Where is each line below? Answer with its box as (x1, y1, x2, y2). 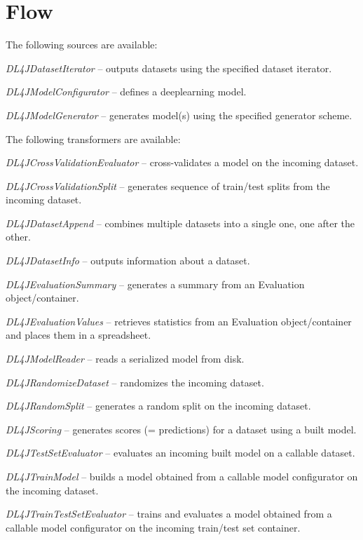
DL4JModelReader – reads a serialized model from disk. (6, 351, 245, 366)
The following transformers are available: (6, 131, 181, 146)
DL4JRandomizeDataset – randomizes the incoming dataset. (6, 374, 264, 389)
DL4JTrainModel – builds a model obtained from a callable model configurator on (6, 469, 358, 483)
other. (6, 229, 31, 244)
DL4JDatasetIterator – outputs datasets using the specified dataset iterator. (6, 60, 332, 75)
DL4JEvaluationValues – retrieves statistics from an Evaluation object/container (6, 313, 352, 328)
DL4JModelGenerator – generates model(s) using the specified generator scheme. (6, 107, 352, 122)
